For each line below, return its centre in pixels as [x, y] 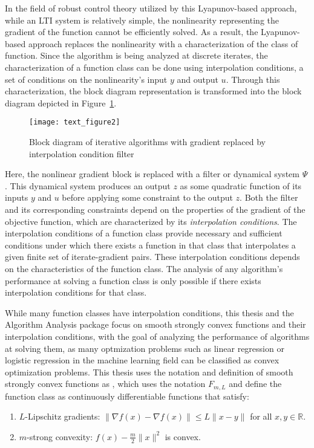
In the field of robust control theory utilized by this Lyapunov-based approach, [151, 8]
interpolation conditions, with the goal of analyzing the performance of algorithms [157, 336]
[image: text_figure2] [75, 122]
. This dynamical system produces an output [88, 185]
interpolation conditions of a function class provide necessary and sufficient [144, 233]
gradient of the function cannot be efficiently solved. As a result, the [132, 32]
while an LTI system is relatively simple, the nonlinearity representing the [142, 20]
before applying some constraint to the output [147, 197]
